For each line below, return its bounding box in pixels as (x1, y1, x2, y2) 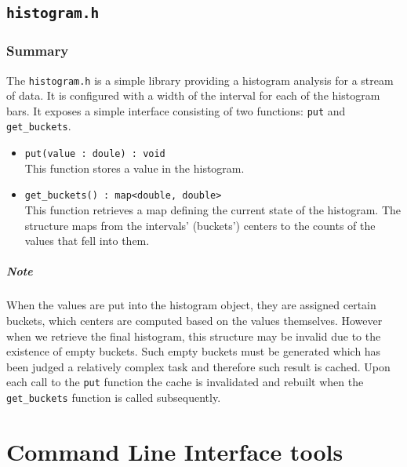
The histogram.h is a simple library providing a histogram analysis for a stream (6, 71, 394, 88)
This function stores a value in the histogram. (24, 159, 245, 176)
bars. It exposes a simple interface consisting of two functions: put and (6, 102, 346, 119)
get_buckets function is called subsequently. (6, 389, 221, 406)
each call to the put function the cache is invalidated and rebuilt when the (6, 374, 364, 390)
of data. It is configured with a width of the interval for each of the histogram (6, 87, 380, 104)
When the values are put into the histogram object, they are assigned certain (6, 297, 376, 313)
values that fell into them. (24, 232, 150, 249)
